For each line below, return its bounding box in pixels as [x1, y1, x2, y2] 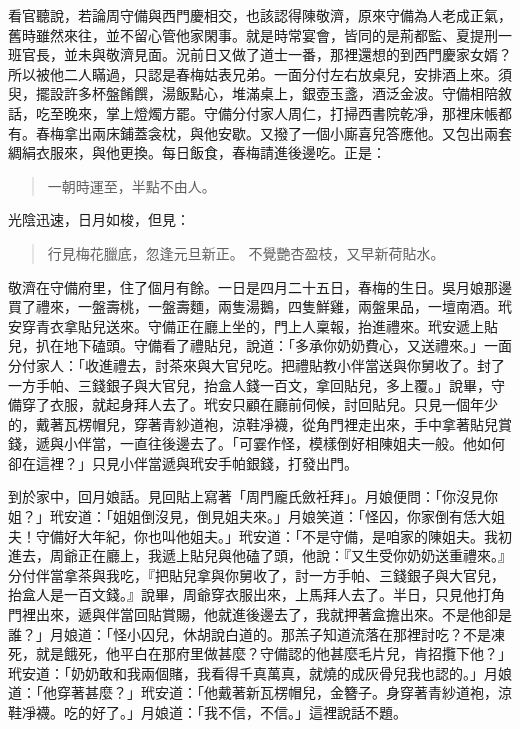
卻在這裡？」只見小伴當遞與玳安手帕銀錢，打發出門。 [8, 452, 358, 473]
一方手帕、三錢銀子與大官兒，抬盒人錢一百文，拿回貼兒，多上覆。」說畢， [8, 374, 491, 395]
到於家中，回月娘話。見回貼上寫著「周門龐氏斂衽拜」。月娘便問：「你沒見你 [8, 486, 498, 507]
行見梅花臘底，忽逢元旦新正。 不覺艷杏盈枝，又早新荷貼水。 [47, 242, 445, 263]
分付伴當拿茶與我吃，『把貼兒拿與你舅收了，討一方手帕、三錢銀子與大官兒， [8, 564, 505, 585]
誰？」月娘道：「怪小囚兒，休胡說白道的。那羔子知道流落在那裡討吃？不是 [8, 623, 491, 644]
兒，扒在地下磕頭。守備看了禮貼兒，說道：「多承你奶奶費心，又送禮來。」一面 [8, 335, 512, 356]
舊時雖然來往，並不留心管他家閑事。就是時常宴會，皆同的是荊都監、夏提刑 [8, 24, 498, 45]
